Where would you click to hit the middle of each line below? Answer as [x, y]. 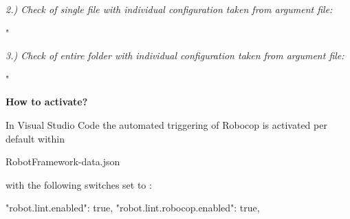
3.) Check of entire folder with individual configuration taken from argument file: [175, 55]
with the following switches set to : [79, 184]
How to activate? [47, 102]
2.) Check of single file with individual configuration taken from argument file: [169, 9]
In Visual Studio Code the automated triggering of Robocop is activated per [166, 124]
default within [35, 138]
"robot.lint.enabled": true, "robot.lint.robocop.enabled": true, [133, 208]
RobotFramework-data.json [63, 161]
